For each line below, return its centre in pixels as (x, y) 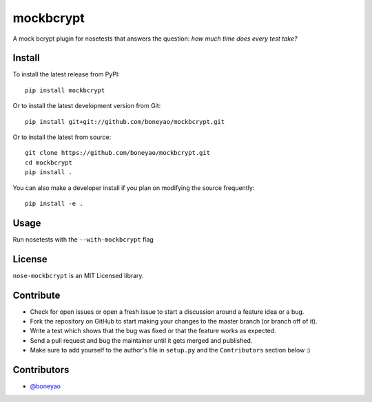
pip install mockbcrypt (65, 90)
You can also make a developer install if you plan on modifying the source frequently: (134, 188)
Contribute (37, 295)
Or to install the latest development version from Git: (87, 106)
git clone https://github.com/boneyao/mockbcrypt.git (117, 153)
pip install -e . (54, 203)
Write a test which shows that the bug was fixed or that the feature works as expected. (153, 331)
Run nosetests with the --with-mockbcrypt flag (83, 239)
